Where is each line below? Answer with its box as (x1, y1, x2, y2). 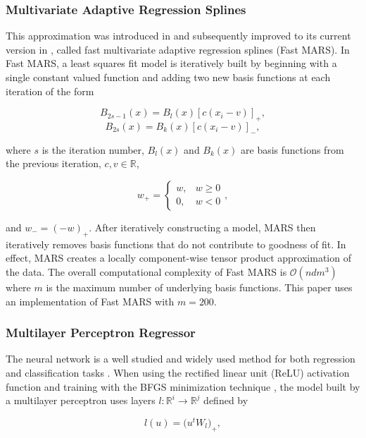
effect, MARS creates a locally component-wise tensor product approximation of (6, 250, 351, 265)
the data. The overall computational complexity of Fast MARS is (6, 264, 287, 279)
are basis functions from (241, 142, 344, 157)
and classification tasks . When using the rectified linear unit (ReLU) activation (6, 365, 350, 379)
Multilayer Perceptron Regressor (6, 324, 196, 341)
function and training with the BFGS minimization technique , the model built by (6, 379, 360, 394)
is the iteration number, (42, 142, 144, 157)
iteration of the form (6, 83, 94, 98)
